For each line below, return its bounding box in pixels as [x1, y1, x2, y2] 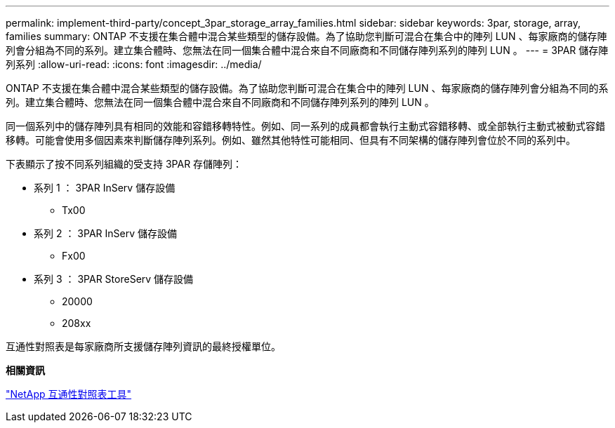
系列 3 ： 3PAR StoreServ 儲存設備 [34, 273, 194, 285]
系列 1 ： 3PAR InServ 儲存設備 [34, 182, 176, 194]
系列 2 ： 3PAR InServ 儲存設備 [34, 227, 177, 239]
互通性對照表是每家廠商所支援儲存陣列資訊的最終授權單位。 [6, 340, 281, 352]
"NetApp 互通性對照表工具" [6, 388, 132, 400]
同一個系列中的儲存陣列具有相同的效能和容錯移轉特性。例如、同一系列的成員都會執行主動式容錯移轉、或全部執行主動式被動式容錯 [6, 120, 605, 132]
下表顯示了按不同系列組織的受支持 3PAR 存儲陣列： [6, 158, 243, 170]
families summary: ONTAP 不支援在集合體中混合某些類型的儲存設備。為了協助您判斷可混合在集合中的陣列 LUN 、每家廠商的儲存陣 [6, 30, 607, 42]
